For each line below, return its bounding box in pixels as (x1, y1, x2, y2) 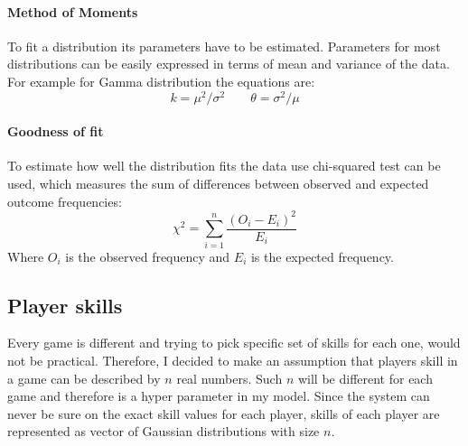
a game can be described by (7, 368, 161, 387)
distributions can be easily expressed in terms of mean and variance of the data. (7, 54, 450, 73)
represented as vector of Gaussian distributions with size (7, 422, 320, 441)
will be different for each (297, 368, 433, 387)
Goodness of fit (7, 122, 104, 141)
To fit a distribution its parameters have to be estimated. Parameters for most (7, 36, 441, 55)
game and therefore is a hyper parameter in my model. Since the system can (7, 386, 430, 405)
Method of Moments (7, 2, 138, 21)
